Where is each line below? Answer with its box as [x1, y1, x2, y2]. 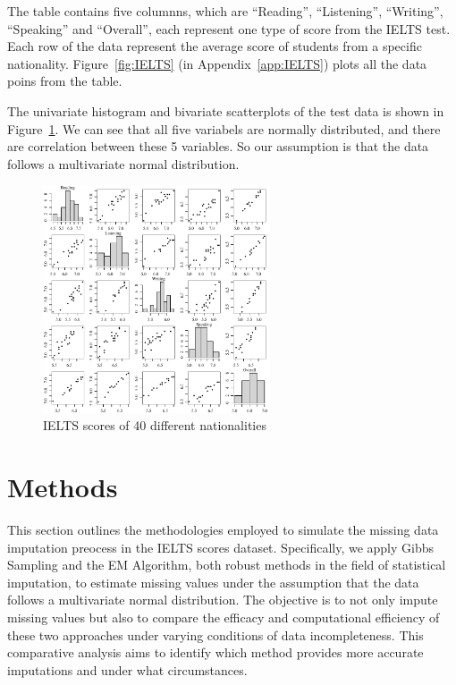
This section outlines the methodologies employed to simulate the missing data [7, 520, 439, 539]
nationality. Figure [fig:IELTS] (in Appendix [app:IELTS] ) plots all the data [7, 54, 427, 72]
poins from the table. [7, 72, 122, 90]
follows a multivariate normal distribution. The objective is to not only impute [7, 590, 438, 609]
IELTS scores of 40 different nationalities [43, 416, 266, 435]
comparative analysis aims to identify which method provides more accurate [7, 643, 424, 662]
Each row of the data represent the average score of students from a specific [7, 37, 422, 55]
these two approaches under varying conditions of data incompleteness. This [7, 625, 424, 644]
